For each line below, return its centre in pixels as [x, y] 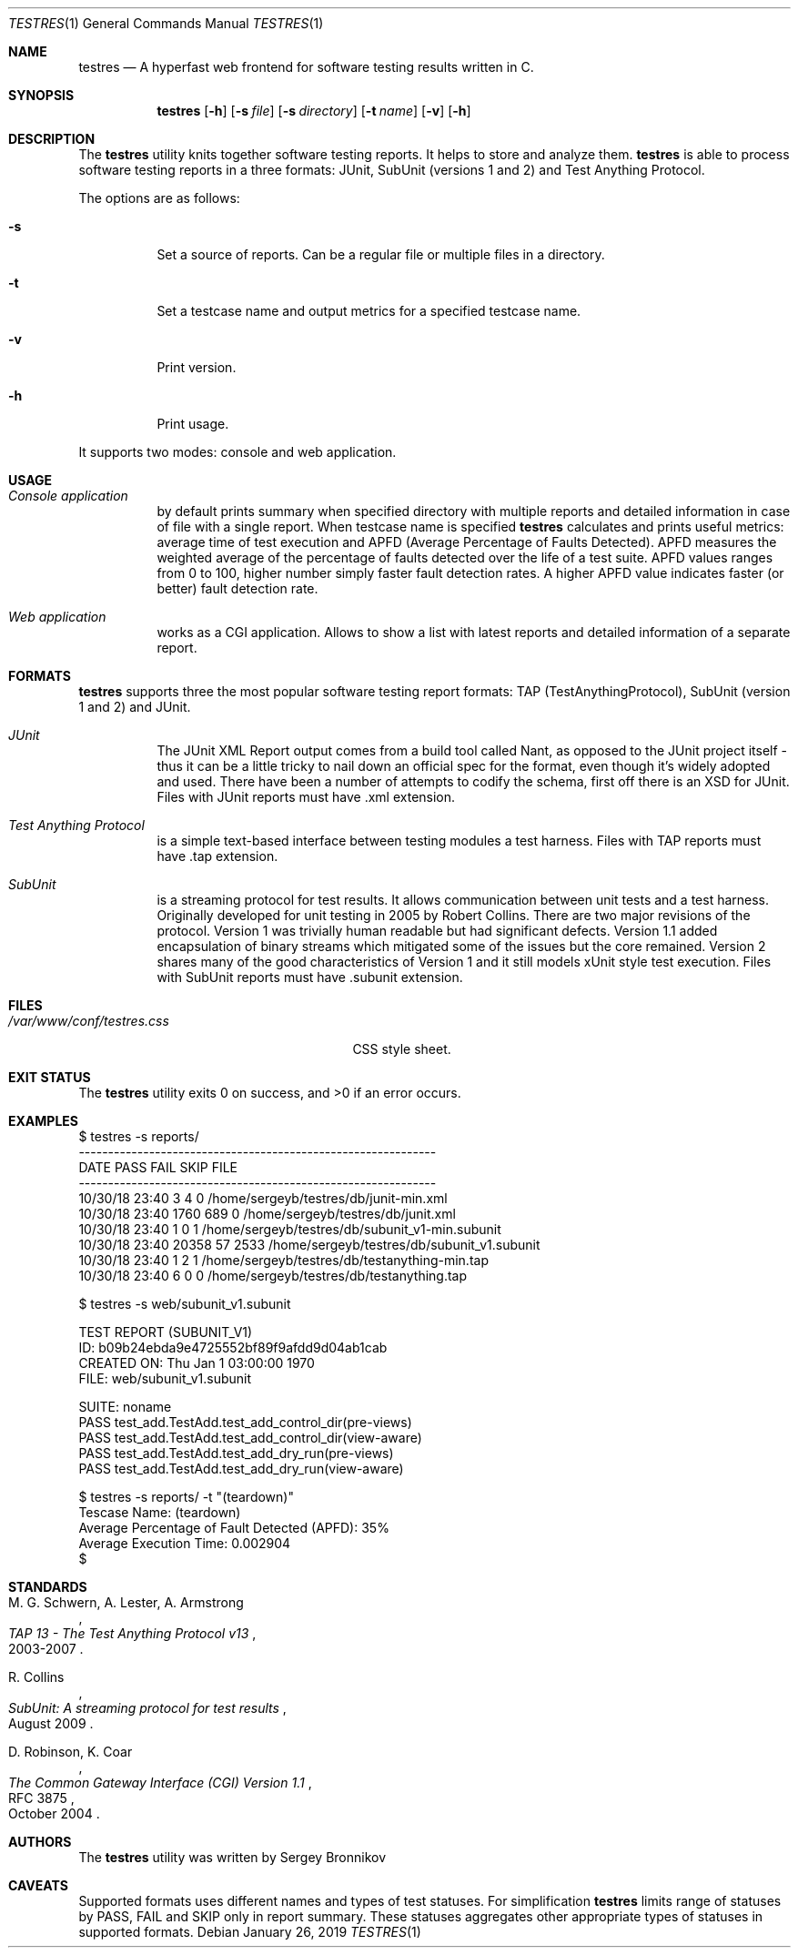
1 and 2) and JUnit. [135, 707]
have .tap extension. [217, 856]
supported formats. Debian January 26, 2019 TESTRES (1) [250, 1932]
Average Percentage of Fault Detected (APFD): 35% [234, 1528]
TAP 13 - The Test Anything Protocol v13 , [132, 1633]
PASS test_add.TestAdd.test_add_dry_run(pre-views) [236, 1453]
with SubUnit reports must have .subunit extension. [310, 977]
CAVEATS [38, 1885]
